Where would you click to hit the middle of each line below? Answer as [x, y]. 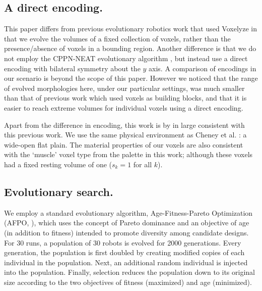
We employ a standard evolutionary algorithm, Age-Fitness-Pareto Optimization [128, 212]
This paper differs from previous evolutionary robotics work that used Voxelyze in [130, 29]
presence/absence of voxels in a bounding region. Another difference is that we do [130, 48]
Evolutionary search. [59, 191]
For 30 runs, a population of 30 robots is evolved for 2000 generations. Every [123, 242]
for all [143, 164]
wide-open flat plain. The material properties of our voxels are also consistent [124, 144]
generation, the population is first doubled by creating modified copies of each [124, 252]
